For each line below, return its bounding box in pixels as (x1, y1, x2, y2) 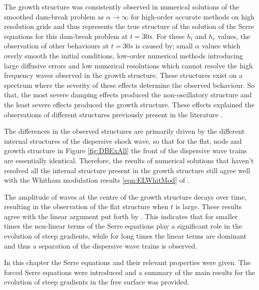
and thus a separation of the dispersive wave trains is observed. (4, 240, 197, 251)
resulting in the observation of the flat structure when (4, 201, 169, 212)
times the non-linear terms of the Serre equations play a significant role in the (4, 221, 242, 231)
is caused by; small (135, 40, 193, 51)
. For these (152, 30, 185, 41)
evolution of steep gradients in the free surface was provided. (4, 277, 190, 287)
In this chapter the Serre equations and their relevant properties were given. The (4, 257, 251, 268)
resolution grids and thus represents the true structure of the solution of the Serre (4, 21, 255, 31)
